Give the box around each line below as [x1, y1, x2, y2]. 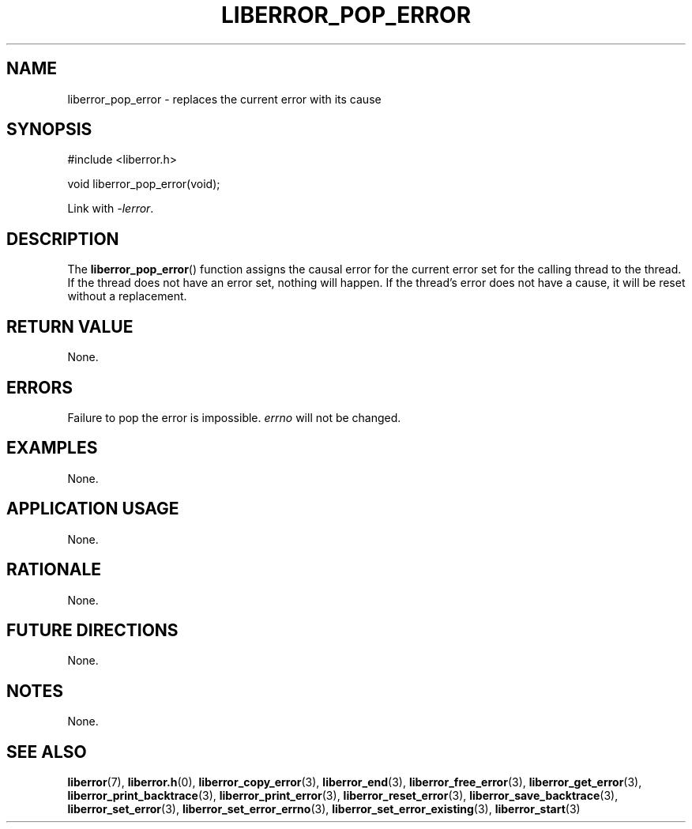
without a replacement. [67, 289, 187, 303]
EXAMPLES [6, 438, 98, 458]
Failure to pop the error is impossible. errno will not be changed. [67, 410, 401, 424]
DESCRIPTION [6, 228, 119, 249]
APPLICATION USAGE [6, 499, 179, 519]
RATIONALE [6, 560, 102, 580]
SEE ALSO [6, 741, 87, 762]
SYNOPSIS [6, 119, 92, 140]
